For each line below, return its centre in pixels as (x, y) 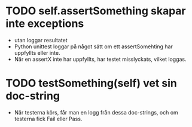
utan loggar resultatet (41, 40)
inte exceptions (45, 24)
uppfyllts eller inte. (37, 52)
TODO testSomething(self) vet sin (91, 83)
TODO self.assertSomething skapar (96, 11)
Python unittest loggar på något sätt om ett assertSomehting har (93, 47)
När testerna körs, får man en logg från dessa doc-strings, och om (96, 112)
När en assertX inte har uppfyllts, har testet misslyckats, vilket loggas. (100, 59)
